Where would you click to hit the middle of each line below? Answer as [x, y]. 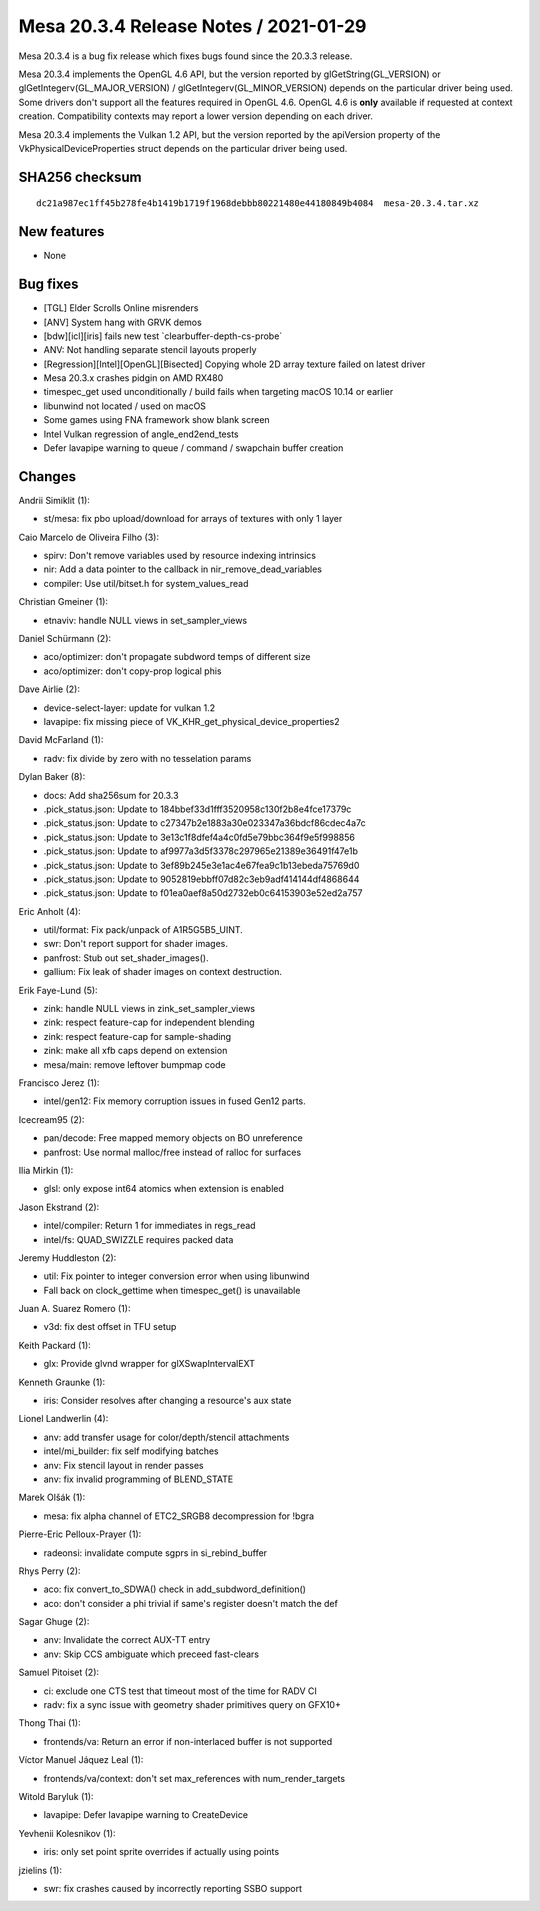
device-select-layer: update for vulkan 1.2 [129, 707]
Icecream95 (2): [51, 1119]
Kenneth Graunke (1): [62, 1382]
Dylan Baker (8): [52, 777]
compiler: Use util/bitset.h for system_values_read [146, 583]
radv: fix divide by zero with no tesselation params [147, 758]
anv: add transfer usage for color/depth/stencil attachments [166, 1437]
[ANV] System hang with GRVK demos [122, 322]
